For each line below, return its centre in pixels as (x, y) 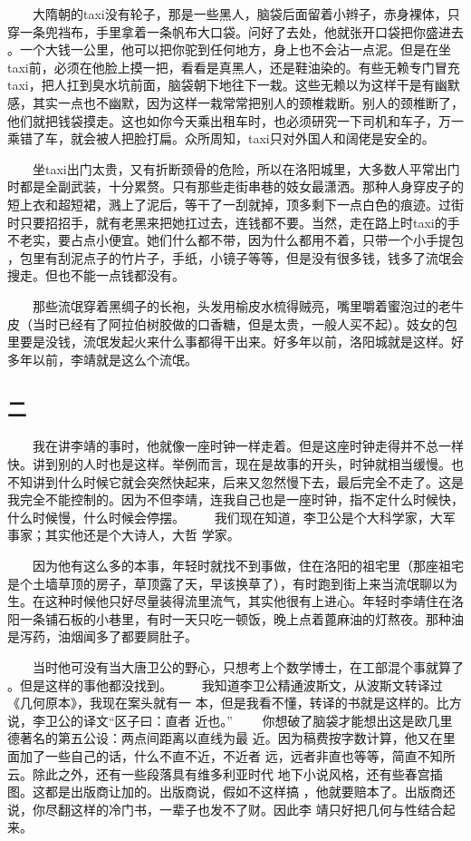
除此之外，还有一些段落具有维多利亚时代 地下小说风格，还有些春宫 (231, 773)
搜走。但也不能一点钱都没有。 (96, 275)
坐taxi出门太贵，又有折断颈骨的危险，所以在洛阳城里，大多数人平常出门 (246, 168)
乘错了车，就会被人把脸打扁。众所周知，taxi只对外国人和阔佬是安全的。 (221, 138)
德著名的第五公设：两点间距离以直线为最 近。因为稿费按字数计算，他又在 (225, 738)
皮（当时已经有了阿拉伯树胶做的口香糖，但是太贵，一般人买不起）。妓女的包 (232, 323)
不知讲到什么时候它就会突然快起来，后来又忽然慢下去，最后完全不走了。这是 (235, 481)
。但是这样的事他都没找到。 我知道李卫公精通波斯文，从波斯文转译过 (225, 685)
